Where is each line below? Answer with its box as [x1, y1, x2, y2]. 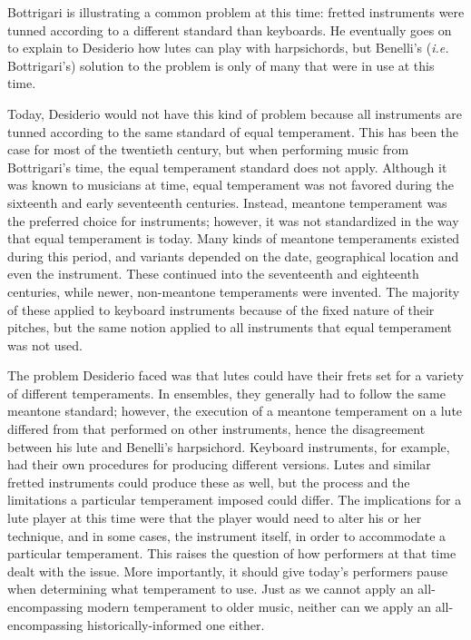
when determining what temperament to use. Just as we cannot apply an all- [7, 579, 436, 598]
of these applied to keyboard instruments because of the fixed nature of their [7, 300, 435, 319]
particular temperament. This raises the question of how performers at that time [7, 544, 456, 563]
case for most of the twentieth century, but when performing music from [7, 140, 409, 159]
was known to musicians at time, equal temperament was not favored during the [7, 175, 454, 194]
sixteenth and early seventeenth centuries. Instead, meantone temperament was [7, 192, 447, 212]
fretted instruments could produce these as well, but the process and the [7, 472, 410, 491]
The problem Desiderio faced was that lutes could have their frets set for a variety [7, 366, 464, 385]
